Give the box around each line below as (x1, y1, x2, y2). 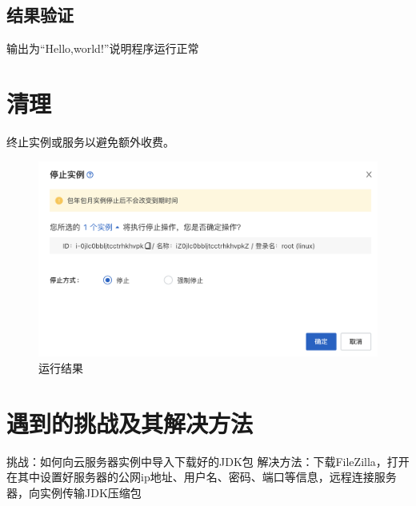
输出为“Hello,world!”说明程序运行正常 (6, 40, 199, 57)
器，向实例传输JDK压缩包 (6, 484, 142, 500)
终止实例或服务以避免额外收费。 (6, 133, 174, 149)
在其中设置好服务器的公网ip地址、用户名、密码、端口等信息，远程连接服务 (6, 468, 397, 485)
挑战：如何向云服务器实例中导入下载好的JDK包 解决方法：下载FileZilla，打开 (6, 452, 410, 469)
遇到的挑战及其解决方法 (6, 406, 254, 439)
